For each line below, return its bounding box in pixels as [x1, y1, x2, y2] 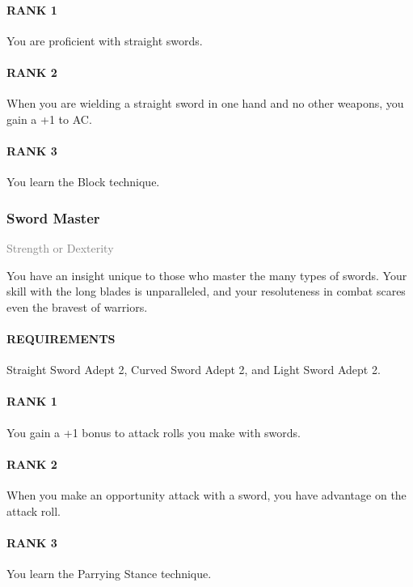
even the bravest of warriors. [6, 298, 148, 315]
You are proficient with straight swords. [6, 32, 203, 49]
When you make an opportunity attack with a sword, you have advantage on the [6, 486, 407, 503]
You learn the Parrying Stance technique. [6, 564, 212, 581]
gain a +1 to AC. [6, 110, 92, 127]
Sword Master [6, 207, 100, 228]
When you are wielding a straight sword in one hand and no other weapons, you [6, 95, 404, 112]
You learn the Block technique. [6, 173, 160, 190]
